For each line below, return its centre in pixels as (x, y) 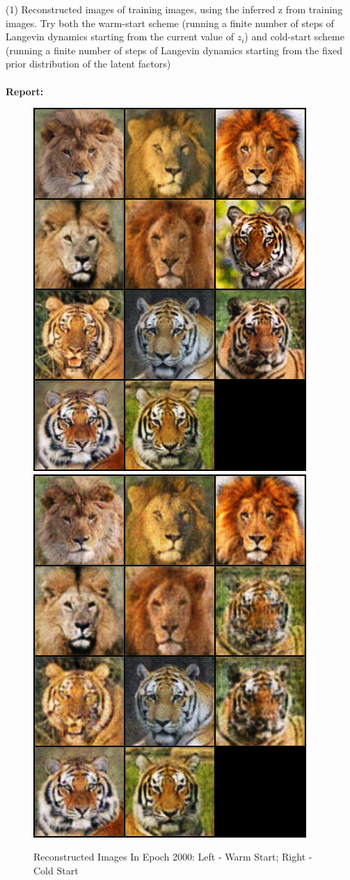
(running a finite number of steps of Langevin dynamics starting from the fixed (174, 50)
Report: (25, 91)
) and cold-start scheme (294, 37)
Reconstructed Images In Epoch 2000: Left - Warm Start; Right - (173, 857)
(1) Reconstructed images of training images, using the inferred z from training (174, 9)
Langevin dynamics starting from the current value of (120, 37)
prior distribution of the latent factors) (88, 64)
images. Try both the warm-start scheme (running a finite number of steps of (170, 23)
